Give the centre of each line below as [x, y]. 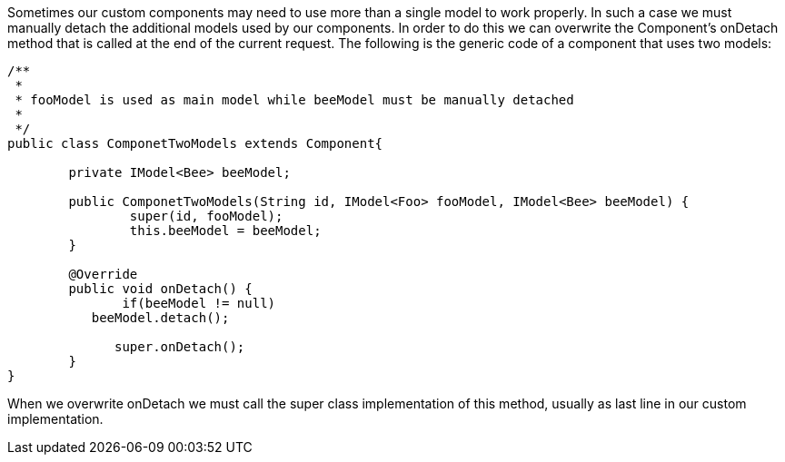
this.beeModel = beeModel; [225, 231]
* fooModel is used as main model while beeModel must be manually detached [294, 100]
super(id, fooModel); [206, 216]
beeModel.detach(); [160, 318]
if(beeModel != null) [199, 303]
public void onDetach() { [160, 289]
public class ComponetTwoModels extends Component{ [195, 143]
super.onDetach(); [180, 347]
